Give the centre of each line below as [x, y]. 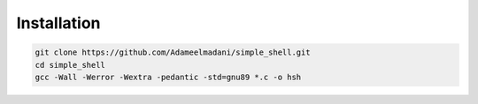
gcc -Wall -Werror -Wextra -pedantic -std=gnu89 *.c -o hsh [168, 77]
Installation [58, 23]
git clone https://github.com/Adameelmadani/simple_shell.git [173, 52]
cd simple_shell [70, 65]
